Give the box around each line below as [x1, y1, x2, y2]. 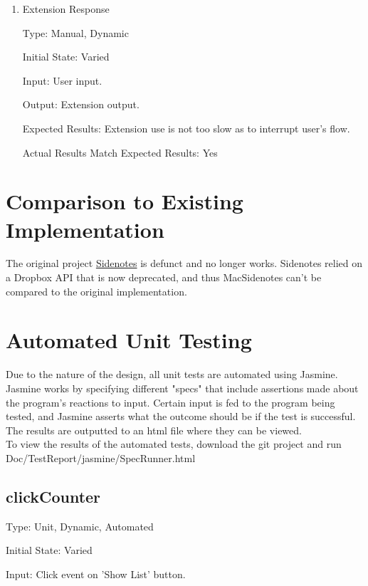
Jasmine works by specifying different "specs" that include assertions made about [6, 380, 359, 395]
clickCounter [6, 485, 101, 507]
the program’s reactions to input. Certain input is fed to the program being [6, 394, 335, 409]
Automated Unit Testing [6, 325, 252, 355]
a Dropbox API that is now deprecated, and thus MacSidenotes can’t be [6, 270, 322, 285]
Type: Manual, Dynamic [22, 25, 129, 40]
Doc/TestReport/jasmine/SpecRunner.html [6, 450, 196, 465]
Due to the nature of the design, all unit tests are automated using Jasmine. [6, 367, 338, 382]
